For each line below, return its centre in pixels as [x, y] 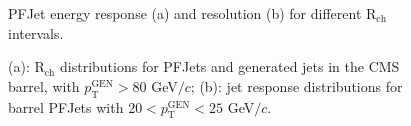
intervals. [36, 32]
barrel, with [44, 85]
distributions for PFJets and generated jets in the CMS [230, 66]
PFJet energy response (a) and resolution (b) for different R [192, 13]
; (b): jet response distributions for [296, 85]
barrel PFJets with [66, 106]
